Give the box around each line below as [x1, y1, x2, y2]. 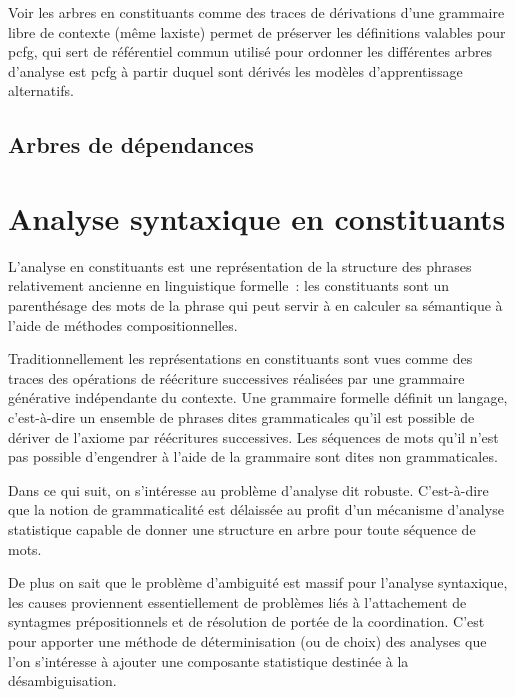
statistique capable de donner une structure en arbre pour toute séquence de [8, 519, 476, 539]
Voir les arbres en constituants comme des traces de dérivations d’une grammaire [8, 2, 505, 22]
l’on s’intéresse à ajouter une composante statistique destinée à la [8, 650, 409, 671]
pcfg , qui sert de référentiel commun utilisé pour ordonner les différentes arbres [8, 41, 493, 62]
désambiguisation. [8, 670, 117, 691]
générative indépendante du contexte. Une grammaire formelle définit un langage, [8, 387, 508, 408]
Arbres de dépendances [8, 129, 254, 160]
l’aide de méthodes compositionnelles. [8, 314, 238, 335]
